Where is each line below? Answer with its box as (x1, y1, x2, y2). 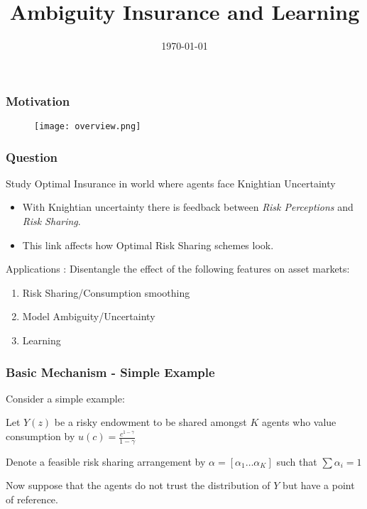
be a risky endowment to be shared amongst (54, 415, 247, 429)
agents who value (262, 415, 336, 429)
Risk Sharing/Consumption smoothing (22, 285, 190, 300)
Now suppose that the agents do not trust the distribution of (6, 478, 270, 493)
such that (276, 454, 317, 469)
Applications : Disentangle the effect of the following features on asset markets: (6, 261, 350, 276)
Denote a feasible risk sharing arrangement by (6, 454, 206, 469)
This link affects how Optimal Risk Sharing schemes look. (22, 237, 274, 252)
